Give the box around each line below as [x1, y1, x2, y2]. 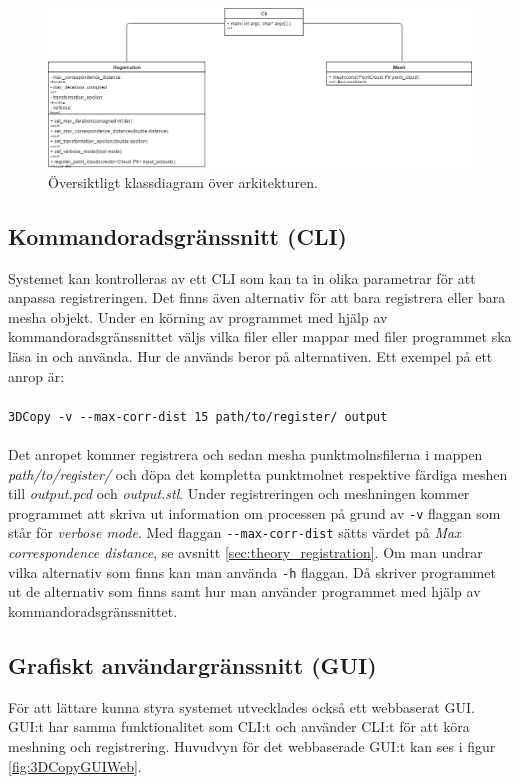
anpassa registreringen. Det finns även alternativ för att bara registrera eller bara [8, 287, 506, 308]
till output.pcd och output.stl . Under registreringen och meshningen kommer [8, 483, 470, 504]
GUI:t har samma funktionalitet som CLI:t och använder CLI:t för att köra [8, 716, 470, 737]
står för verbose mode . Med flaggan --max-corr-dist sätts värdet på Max [8, 522, 461, 543]
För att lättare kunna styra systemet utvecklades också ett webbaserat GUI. [8, 696, 475, 717]
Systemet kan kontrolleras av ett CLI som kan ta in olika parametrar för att [8, 267, 476, 288]
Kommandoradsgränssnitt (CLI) [8, 220, 347, 251]
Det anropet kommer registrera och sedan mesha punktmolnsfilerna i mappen [8, 444, 483, 465]
